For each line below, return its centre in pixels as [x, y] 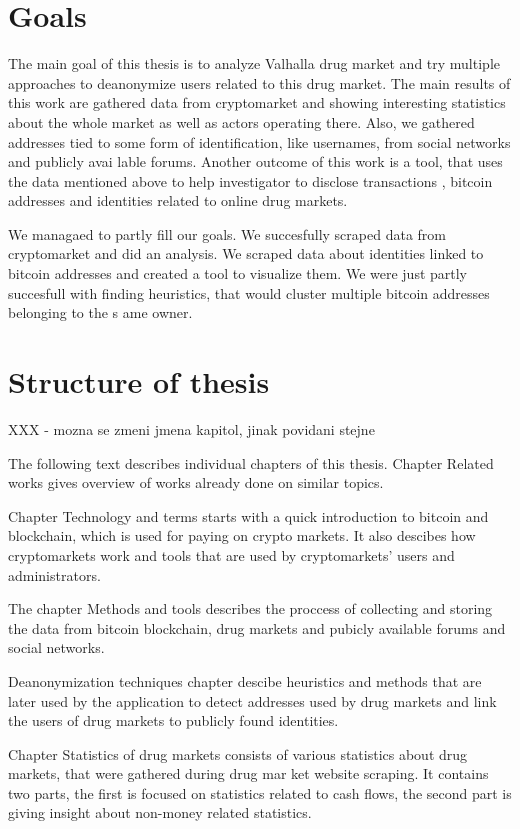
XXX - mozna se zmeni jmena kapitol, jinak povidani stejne [191, 428]
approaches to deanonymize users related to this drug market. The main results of [259, 82]
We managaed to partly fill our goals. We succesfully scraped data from [227, 233]
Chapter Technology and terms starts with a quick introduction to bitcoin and [248, 515]
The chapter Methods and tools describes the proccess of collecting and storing [250, 608]
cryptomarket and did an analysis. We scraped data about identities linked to [246, 253]
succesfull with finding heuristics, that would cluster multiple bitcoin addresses [249, 292]
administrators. [54, 574]
